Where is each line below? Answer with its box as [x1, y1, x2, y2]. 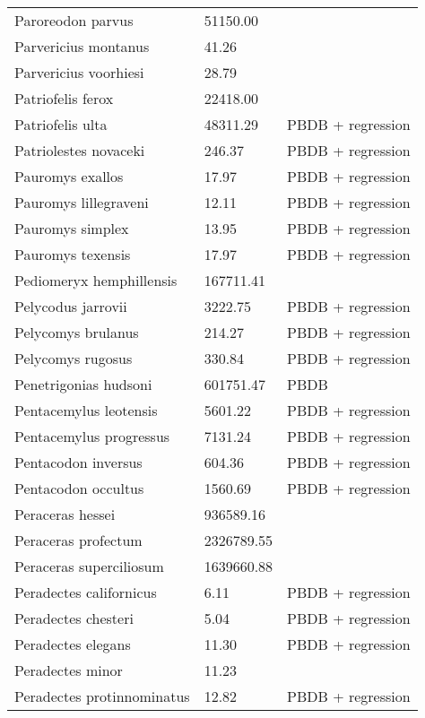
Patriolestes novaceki [14, 140, 145, 160]
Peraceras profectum [14, 530, 143, 550]
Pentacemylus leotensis [14, 400, 158, 420]
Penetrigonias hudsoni [14, 374, 152, 394]
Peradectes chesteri [14, 608, 134, 628]
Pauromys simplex [14, 218, 129, 238]
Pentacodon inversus [14, 452, 143, 472]
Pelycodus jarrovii [14, 296, 127, 316]
